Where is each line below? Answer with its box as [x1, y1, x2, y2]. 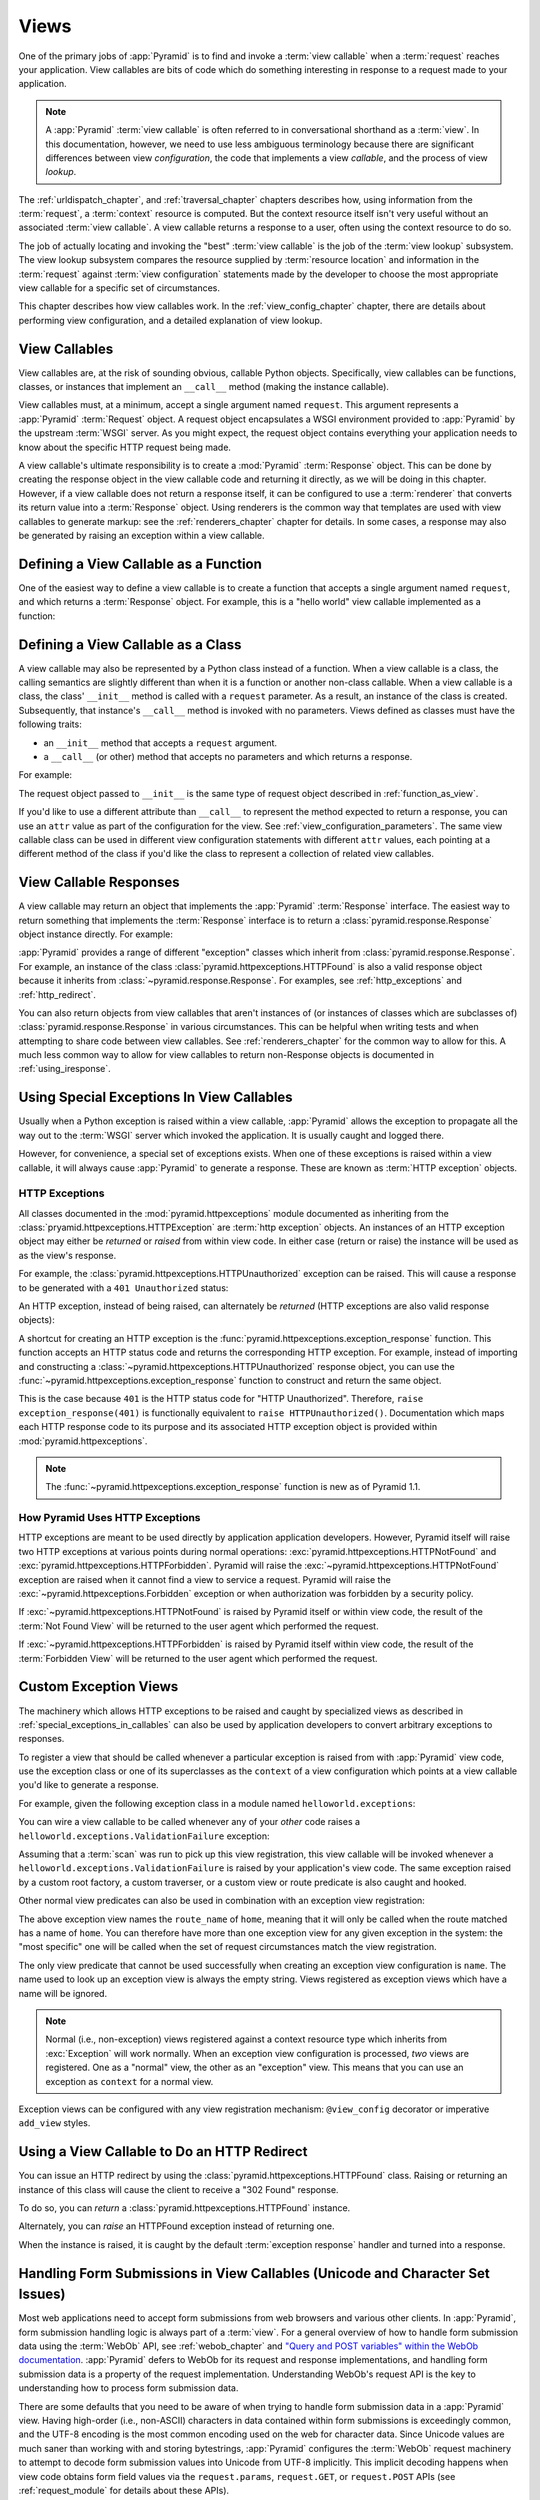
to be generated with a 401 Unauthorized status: [18, 1281, 229, 1294]
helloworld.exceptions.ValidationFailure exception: [18, 1830, 270, 1842]
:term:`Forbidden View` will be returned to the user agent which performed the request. [18, 1652, 379, 1664]
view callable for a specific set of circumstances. [18, 282, 220, 294]
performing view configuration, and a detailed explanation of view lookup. [18, 314, 323, 326]
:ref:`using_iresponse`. [18, 1063, 112, 1075]
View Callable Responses [18, 874, 180, 891]
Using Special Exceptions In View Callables [18, 1089, 294, 1106]
